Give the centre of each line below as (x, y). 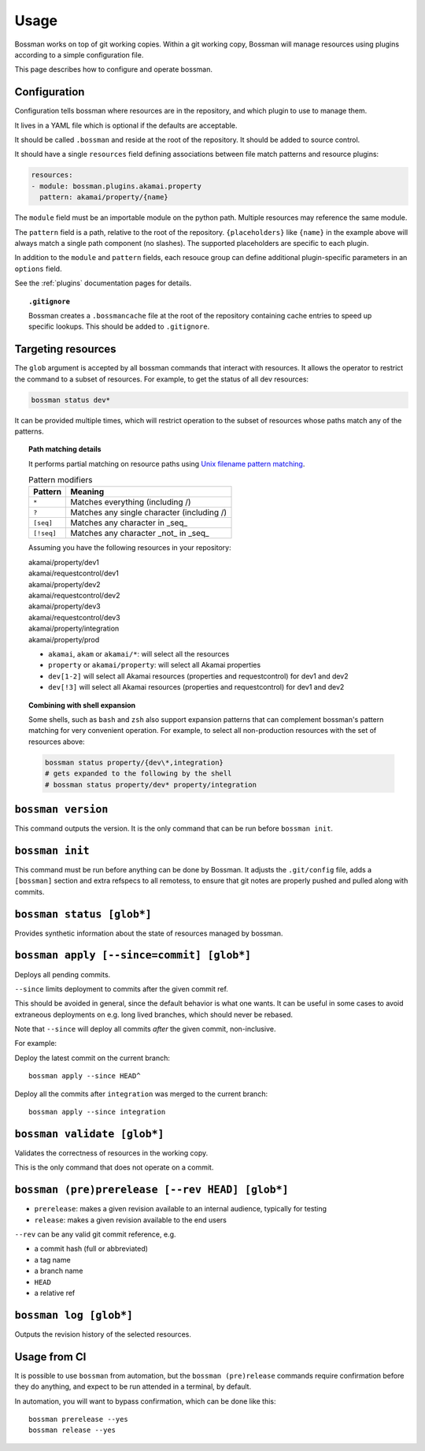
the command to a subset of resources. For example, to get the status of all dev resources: (162, 379)
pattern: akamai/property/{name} (104, 197)
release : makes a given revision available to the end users (131, 1220)
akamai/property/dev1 (64, 562)
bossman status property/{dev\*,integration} (134, 762)
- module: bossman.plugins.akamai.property (116, 186)
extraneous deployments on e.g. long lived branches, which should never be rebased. (154, 1014)
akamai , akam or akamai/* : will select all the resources (139, 654)
